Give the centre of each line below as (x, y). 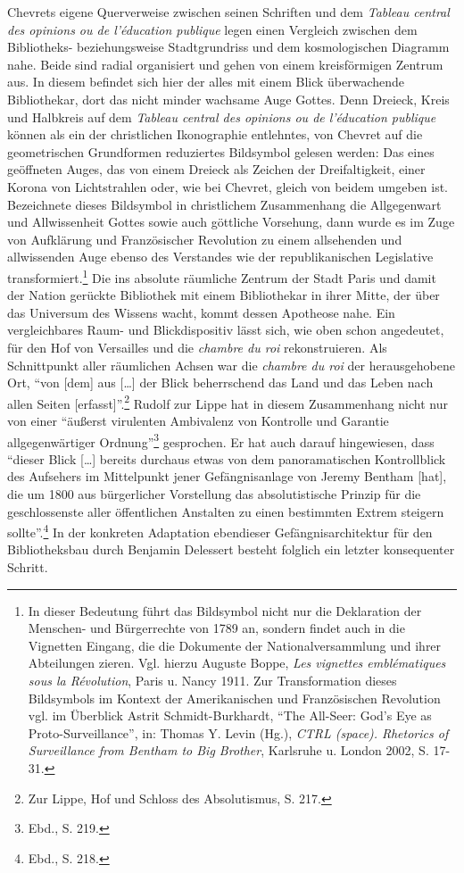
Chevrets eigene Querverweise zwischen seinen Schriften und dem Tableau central (228, 12)
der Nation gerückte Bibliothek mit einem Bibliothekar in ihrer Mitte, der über (224, 295)
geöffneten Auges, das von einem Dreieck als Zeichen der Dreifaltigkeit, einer (216, 169)
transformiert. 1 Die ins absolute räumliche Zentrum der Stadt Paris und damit (222, 276)
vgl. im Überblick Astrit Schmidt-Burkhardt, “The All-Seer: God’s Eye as (230, 715)
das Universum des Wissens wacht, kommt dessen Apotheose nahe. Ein (201, 312)
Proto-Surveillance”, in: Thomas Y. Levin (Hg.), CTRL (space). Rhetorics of (238, 732)
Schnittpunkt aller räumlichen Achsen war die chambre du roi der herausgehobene (231, 365)
